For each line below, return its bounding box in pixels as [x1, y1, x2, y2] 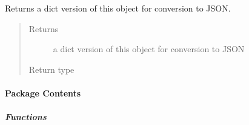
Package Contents [5, 86, 81, 99]
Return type [28, 62, 75, 75]
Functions [5, 110, 47, 123]
